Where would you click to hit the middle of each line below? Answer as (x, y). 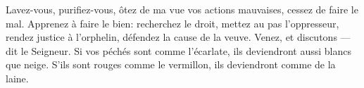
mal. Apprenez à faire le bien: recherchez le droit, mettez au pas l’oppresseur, (172, 23)
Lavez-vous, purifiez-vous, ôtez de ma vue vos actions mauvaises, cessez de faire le (182, 9)
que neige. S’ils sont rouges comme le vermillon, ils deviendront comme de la (171, 64)
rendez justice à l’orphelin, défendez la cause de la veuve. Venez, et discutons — (178, 37)
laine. (17, 78)
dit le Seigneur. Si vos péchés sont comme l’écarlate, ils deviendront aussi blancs (179, 50)
